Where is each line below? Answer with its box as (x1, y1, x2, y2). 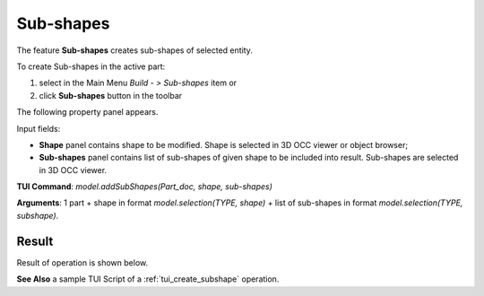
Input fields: (16, 123, 61, 134)
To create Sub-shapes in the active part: (16, 61, 166, 72)
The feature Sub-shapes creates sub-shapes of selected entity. (16, 45, 253, 56)
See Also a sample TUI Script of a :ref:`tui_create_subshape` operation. (16, 274, 280, 284)
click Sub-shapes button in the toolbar (39, 90, 183, 100)
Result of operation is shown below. (16, 257, 149, 268)
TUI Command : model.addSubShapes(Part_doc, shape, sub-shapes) (16, 181, 273, 192)
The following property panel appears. (16, 107, 159, 118)
